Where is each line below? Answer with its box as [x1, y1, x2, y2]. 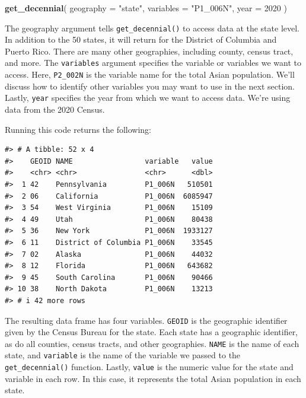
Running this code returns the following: [5, 123, 152, 135]
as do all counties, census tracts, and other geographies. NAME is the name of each [5, 337, 299, 349]
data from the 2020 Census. [5, 103, 105, 115]
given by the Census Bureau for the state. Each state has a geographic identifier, [5, 326, 298, 338]
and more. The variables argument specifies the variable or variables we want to [5, 56, 301, 69]
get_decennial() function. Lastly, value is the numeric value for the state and [5, 361, 294, 373]
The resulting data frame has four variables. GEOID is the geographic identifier [5, 314, 288, 326]
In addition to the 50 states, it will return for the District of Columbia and [5, 33, 277, 46]
